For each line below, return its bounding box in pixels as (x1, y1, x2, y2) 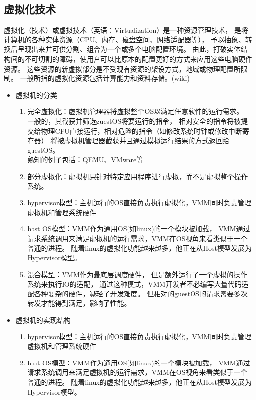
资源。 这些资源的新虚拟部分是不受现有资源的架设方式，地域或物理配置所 (4, 63, 241, 73)
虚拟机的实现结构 (15, 315, 71, 325)
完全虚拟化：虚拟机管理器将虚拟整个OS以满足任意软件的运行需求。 (27, 106, 244, 116)
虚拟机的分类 (15, 89, 57, 100)
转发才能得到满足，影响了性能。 (27, 298, 131, 308)
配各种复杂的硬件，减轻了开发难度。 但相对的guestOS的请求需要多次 (27, 288, 248, 298)
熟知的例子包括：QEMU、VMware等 (27, 154, 144, 165)
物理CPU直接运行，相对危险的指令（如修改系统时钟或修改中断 (41, 125, 242, 136)
